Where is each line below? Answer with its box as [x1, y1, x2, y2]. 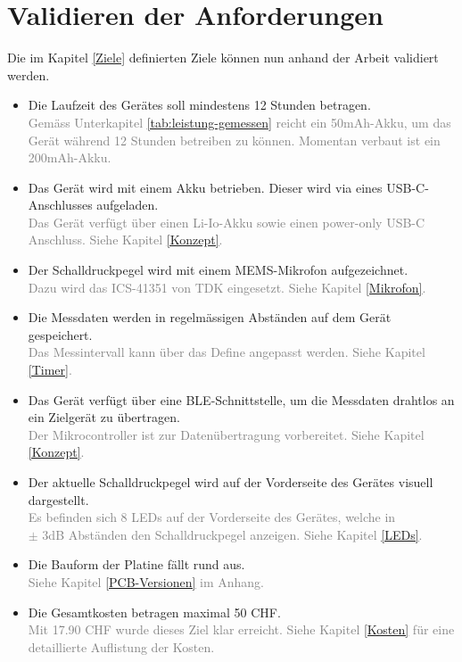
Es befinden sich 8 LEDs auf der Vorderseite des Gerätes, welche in [28, 508, 396, 526]
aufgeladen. [96, 195, 159, 214]
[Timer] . [28, 360, 72, 379]
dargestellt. [28, 490, 89, 509]
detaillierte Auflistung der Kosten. [28, 637, 215, 656]
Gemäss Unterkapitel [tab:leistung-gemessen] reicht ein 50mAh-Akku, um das [28, 112, 451, 131]
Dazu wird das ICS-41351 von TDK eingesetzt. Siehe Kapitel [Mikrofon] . [28, 277, 426, 296]
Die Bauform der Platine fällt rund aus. [28, 555, 245, 574]
